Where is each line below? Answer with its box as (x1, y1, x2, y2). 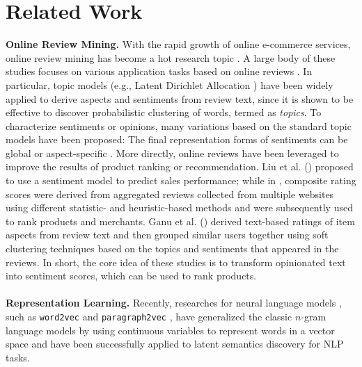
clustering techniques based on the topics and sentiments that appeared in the (6, 241, 339, 256)
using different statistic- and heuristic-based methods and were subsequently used (6, 200, 353, 215)
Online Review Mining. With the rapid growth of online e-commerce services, (6, 37, 351, 51)
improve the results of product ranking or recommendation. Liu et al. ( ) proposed (6, 159, 354, 174)
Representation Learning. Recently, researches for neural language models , (6, 295, 342, 310)
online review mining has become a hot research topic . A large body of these (6, 50, 336, 65)
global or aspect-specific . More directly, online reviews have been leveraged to (6, 145, 339, 160)
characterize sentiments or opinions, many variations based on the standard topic (6, 118, 352, 133)
